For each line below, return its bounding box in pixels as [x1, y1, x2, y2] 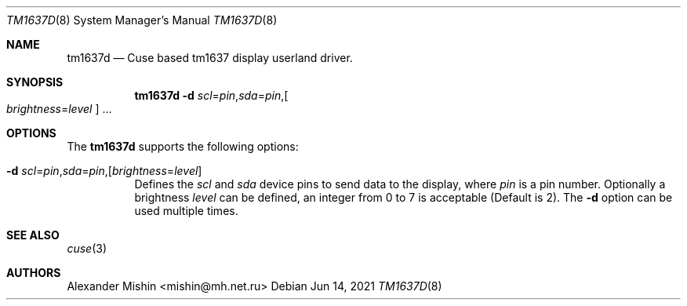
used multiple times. [134, 204, 238, 217]
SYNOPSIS [6, 75, 64, 89]
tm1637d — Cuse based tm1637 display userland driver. [67, 51, 353, 64]
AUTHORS [6, 266, 61, 279]
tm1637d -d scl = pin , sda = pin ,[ [134, 89, 289, 102]
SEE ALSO [6, 228, 60, 242]
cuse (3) [67, 242, 107, 255]
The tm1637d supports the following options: [67, 140, 299, 153]
